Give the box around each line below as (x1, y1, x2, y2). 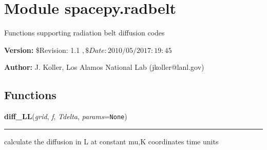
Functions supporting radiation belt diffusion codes (4, 27, 165, 38)
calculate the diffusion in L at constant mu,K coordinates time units (4, 136, 219, 146)
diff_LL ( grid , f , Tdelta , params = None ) (4, 111, 127, 122)
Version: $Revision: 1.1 (4, 44, 80, 55)
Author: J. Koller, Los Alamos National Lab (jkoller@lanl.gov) (4, 62, 204, 72)
